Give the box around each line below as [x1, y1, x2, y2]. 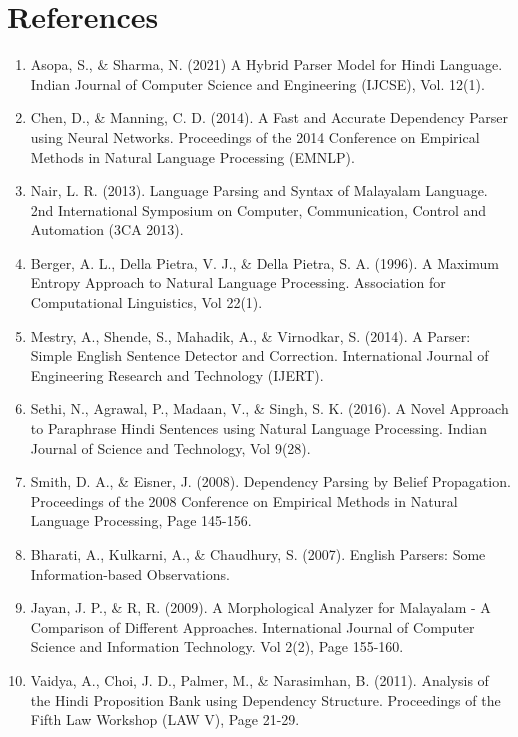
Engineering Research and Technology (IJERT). [30, 364, 324, 385]
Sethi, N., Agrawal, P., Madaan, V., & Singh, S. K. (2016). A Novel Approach [30, 398, 509, 419]
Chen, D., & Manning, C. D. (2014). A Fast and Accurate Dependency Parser [30, 107, 509, 128]
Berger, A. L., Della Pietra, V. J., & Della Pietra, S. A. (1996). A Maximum [30, 252, 499, 273]
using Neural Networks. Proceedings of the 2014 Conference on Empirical [30, 126, 480, 147]
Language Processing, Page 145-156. [30, 510, 252, 531]
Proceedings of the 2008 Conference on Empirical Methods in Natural [30, 490, 458, 511]
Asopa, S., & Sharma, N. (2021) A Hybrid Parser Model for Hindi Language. [30, 54, 503, 75]
